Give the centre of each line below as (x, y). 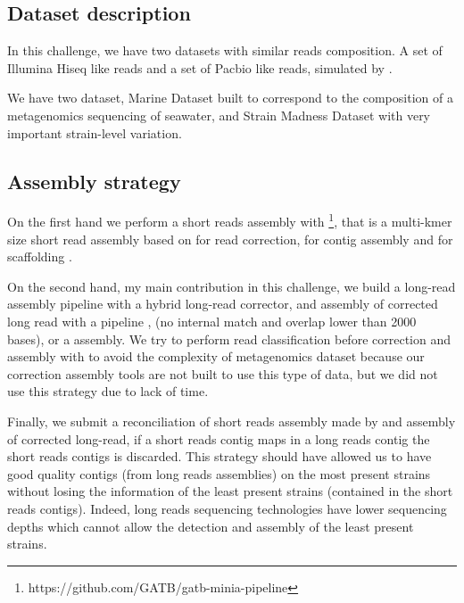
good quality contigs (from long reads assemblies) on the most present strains (219, 473)
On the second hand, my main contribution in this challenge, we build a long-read (232, 286)
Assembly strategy (94, 181)
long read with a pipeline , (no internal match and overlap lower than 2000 (212, 321)
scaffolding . (40, 256)
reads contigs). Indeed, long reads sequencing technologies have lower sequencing (227, 508)
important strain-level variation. (95, 132)
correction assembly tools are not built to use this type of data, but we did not (223, 373)
